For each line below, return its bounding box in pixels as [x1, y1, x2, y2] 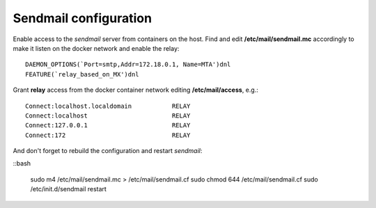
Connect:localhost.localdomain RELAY [25, 102, 191, 110]
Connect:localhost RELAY [25, 111, 191, 120]
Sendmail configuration [13, 10, 152, 26]
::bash [13, 159, 31, 168]
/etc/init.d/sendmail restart [30, 185, 107, 193]
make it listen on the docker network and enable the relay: [13, 44, 180, 52]
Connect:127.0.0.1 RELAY [25, 122, 191, 129]
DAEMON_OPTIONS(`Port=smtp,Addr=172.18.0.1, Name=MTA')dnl [25, 61, 231, 69]
